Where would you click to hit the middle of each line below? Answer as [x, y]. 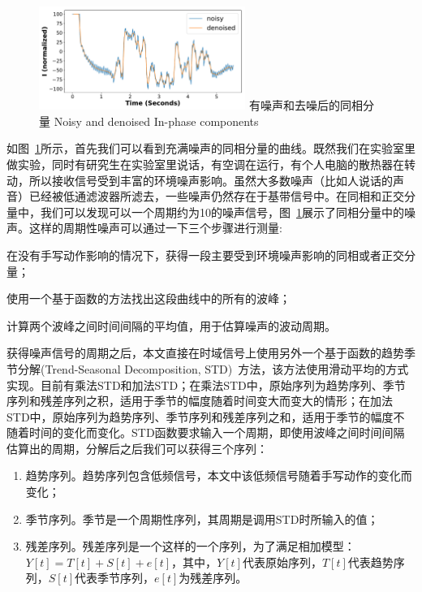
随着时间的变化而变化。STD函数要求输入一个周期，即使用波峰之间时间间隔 [206, 432]
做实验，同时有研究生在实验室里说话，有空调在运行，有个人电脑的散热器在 [205, 164]
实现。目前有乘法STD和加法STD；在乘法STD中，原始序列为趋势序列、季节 [206, 385]
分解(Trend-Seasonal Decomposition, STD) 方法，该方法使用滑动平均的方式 [213, 368]
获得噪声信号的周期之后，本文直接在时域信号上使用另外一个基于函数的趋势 [205, 353]
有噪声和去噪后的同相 [306, 105]
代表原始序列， [282, 562]
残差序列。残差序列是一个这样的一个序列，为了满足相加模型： [190, 546]
